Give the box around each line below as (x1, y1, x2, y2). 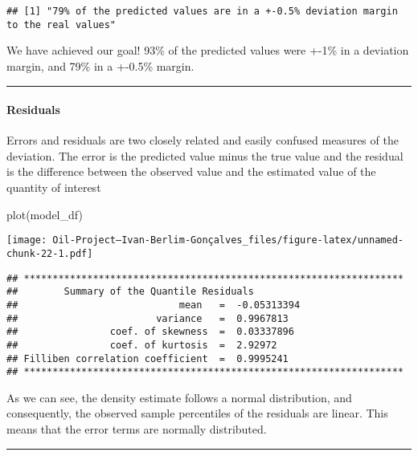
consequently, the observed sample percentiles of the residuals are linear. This (6, 405, 388, 421)
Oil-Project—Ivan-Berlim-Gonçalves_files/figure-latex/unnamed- (52, 234, 404, 246)
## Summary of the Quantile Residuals (6, 286, 254, 298)
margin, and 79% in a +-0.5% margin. (6, 57, 195, 74)
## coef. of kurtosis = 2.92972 (6, 339, 277, 351)
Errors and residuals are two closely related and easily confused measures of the (6, 132, 399, 149)
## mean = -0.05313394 (6, 299, 301, 311)
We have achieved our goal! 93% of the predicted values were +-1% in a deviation (6, 42, 409, 59)
